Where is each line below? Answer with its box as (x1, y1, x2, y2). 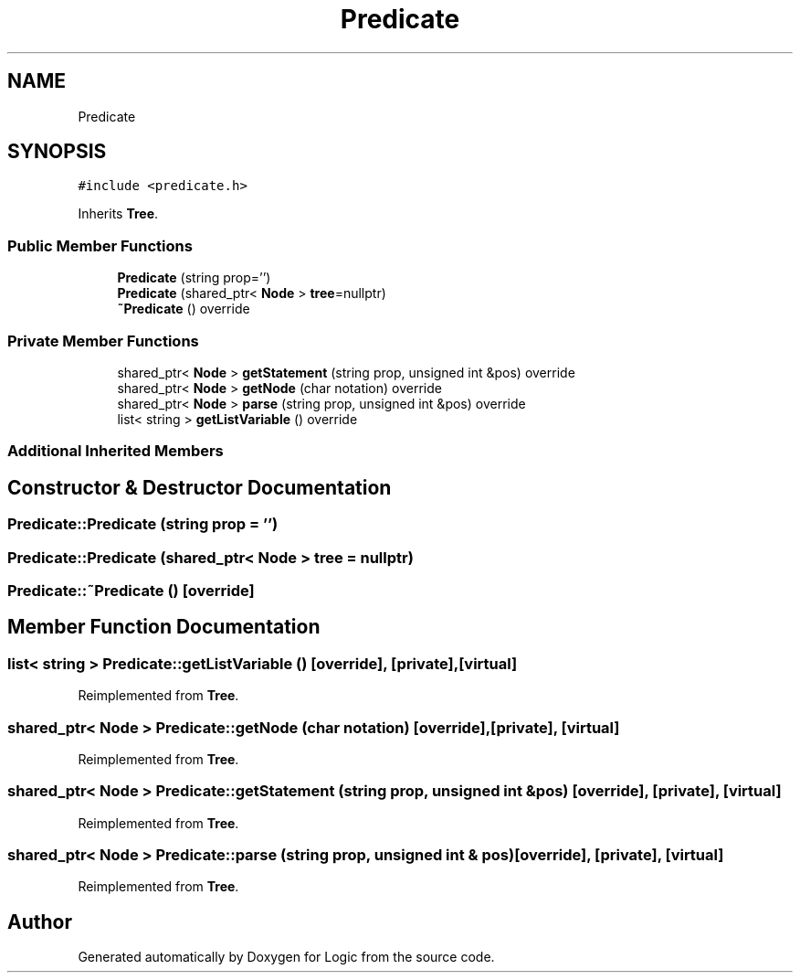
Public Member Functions (7, 236, 193, 255)
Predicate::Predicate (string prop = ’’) (7, 515, 279, 534)
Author (7, 910, 72, 933)
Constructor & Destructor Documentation (7, 475, 392, 499)
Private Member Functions (7, 331, 199, 350)
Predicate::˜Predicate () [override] (7, 581, 255, 600)
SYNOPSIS (7, 140, 107, 164)
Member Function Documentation (7, 615, 321, 639)
